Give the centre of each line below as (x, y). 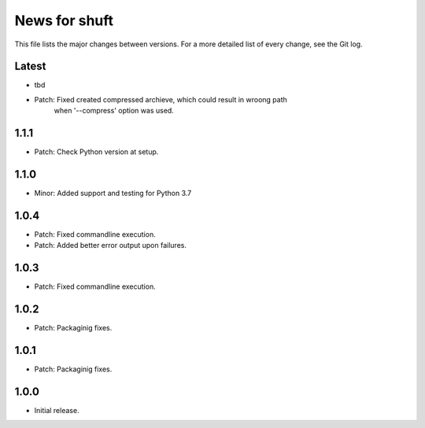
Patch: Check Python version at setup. (96, 152)
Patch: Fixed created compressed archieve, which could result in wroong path (161, 99)
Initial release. (57, 410)
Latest (30, 66)
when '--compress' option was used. (114, 111)
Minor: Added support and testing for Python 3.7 (113, 194)
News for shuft (64, 20)
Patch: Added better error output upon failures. (110, 245)
